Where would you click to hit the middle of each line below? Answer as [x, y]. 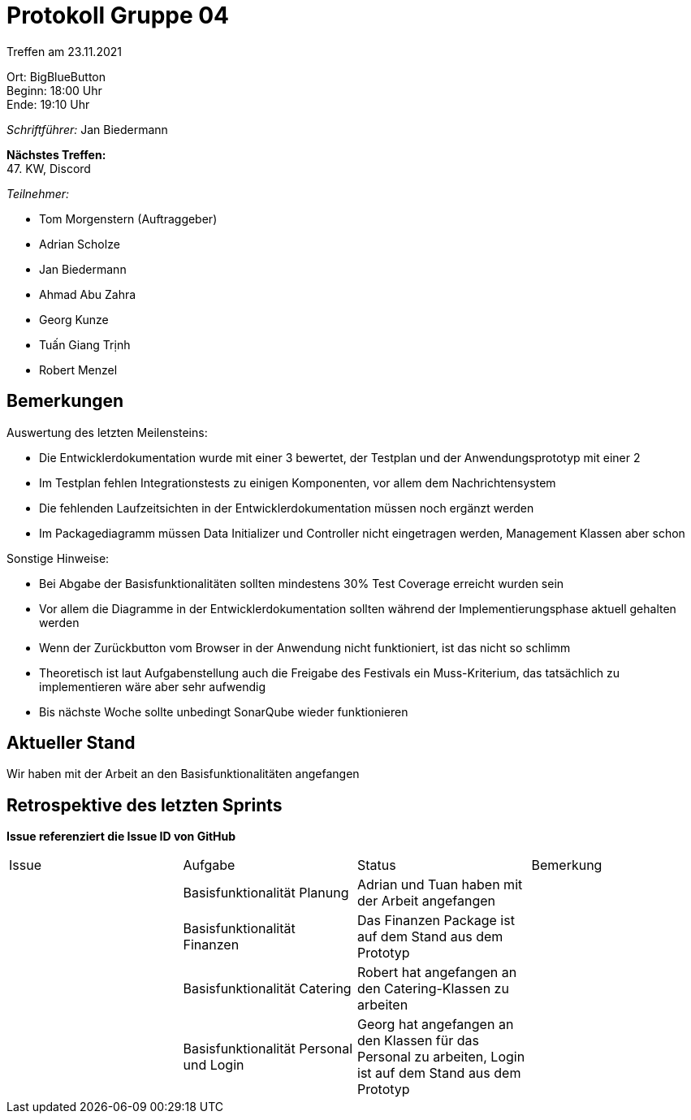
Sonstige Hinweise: [58, 558]
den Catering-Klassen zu [433, 989]
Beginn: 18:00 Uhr [54, 90]
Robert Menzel [78, 370]
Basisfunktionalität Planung [266, 893]
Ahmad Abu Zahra [88, 294]
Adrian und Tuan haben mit [440, 885]
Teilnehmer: [38, 193]
